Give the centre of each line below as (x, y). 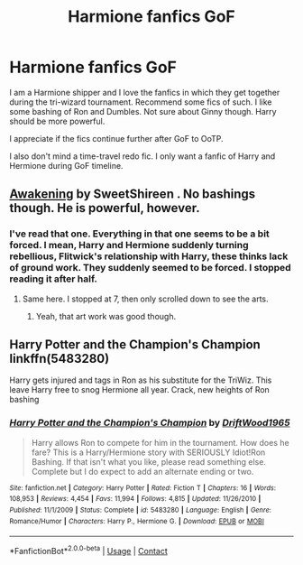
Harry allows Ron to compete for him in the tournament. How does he (161, 442)
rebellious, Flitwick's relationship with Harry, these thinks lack (149, 256)
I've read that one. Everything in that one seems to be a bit (140, 234)
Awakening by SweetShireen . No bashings (133, 195)
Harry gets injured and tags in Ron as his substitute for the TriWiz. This (141, 380)
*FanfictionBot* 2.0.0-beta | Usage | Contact (89, 551)
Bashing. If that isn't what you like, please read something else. (148, 461)
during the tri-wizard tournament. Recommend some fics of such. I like (141, 102)
